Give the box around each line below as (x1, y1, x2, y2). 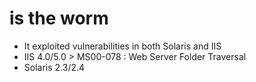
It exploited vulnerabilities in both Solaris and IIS (23, 40, 222, 52)
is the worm (9, 7, 109, 30)
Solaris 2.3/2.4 (23, 61, 86, 73)
